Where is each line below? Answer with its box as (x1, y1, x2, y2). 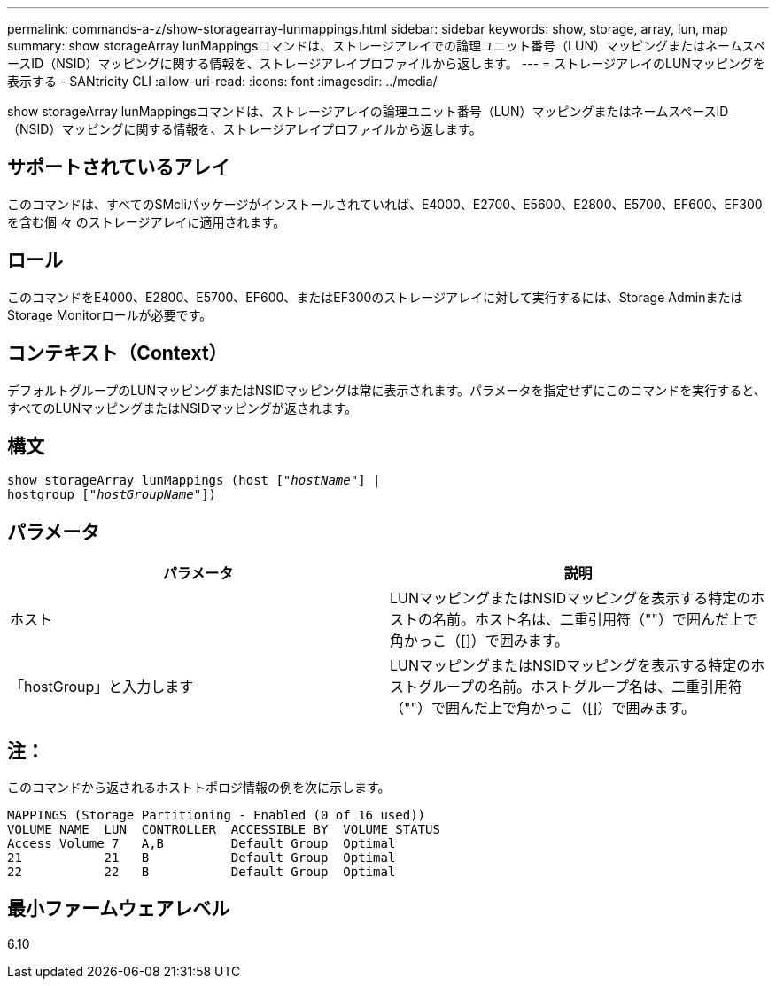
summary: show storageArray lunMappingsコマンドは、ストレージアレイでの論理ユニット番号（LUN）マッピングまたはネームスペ (7, 38, 766, 53)
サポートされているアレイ (7, 156, 230, 179)
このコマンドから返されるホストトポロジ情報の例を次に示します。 (7, 780, 391, 796)
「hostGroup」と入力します (10, 678, 194, 696)
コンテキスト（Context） (7, 342, 228, 365)
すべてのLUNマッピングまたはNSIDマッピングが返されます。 (7, 400, 358, 415)
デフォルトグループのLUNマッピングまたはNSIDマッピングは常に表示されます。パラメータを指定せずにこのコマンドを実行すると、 (7, 382, 766, 398)
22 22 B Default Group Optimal (7, 865, 396, 880)
